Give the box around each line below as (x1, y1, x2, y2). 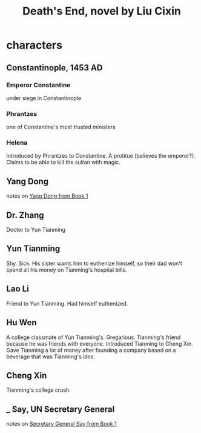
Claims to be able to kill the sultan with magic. (6, 159, 121, 166)
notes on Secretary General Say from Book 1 (6, 420, 117, 428)
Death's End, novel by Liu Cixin (22, 4, 182, 18)
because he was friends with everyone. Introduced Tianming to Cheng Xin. (6, 340, 194, 347)
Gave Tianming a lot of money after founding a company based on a (6, 346, 176, 354)
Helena (6, 138, 28, 147)
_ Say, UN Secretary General (6, 404, 115, 414)
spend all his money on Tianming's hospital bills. (6, 266, 127, 274)
